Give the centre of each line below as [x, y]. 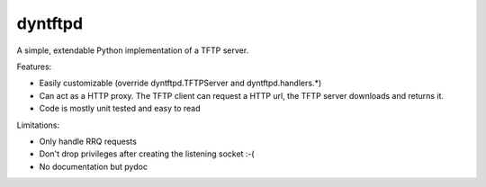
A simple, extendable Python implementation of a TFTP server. [133, 50]
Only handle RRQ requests [88, 141]
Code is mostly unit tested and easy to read [120, 109]
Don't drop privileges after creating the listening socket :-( [147, 154]
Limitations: [38, 125]
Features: [34, 67]
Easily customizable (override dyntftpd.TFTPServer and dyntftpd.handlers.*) [180, 83]
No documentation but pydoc [94, 166]
